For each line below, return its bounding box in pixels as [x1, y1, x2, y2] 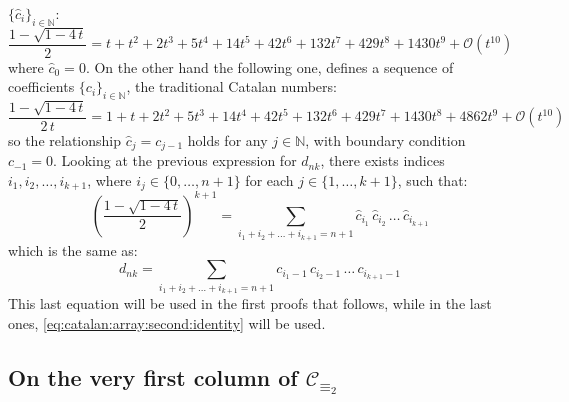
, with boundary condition [305, 129, 466, 150]
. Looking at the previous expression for [53, 150, 297, 171]
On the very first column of [8, 361, 298, 392]
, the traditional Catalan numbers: [126, 76, 337, 97]
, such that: [397, 169, 468, 190]
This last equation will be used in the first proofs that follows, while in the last [8, 292, 492, 313]
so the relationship [8, 129, 121, 150]
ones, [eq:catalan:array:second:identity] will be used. [8, 312, 326, 333]
